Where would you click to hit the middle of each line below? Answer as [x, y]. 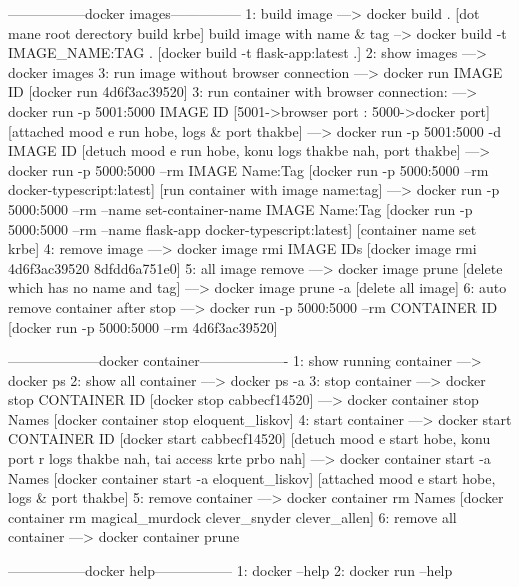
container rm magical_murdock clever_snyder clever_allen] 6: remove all [232, 516]
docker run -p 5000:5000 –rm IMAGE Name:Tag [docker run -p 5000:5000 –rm [248, 169]
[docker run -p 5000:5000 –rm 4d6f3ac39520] [143, 326]
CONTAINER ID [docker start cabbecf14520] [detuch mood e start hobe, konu [249, 438]
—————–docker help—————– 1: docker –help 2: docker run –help [230, 570]
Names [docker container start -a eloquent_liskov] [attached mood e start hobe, [252, 477]
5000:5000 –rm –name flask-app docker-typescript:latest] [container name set [242, 228]
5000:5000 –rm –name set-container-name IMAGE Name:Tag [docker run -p [240, 208]
